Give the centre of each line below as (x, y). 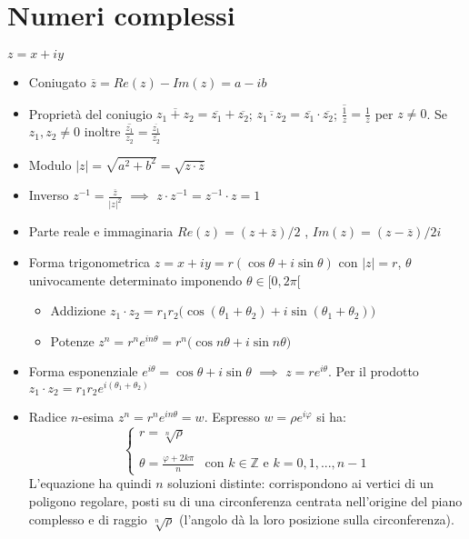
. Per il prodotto (374, 371)
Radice (48, 417)
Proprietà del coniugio (90, 113)
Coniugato (57, 82)
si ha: (331, 417)
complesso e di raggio (88, 519)
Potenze (72, 340)
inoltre (102, 131)
